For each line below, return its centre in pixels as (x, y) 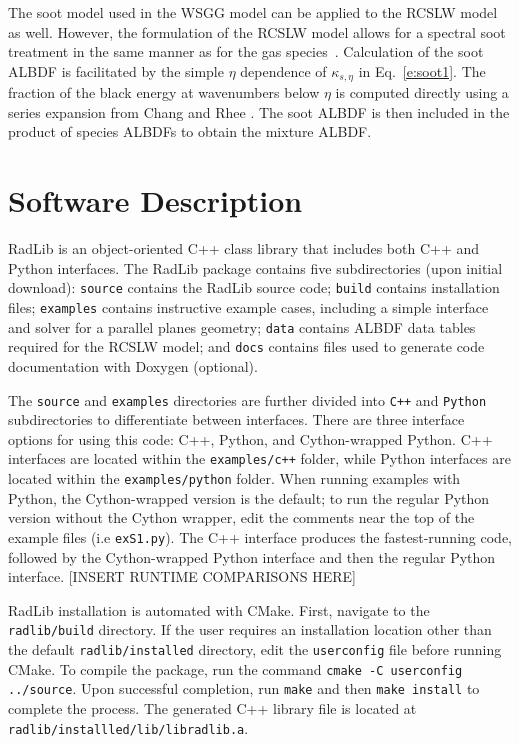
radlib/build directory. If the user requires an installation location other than (250, 629)
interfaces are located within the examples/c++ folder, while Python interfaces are (259, 458)
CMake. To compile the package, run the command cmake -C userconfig (235, 668)
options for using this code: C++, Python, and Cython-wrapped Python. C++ (250, 438)
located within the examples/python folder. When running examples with (234, 478)
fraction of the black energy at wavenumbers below (164, 92)
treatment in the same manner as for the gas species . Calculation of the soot (246, 51)
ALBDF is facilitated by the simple (116, 70)
